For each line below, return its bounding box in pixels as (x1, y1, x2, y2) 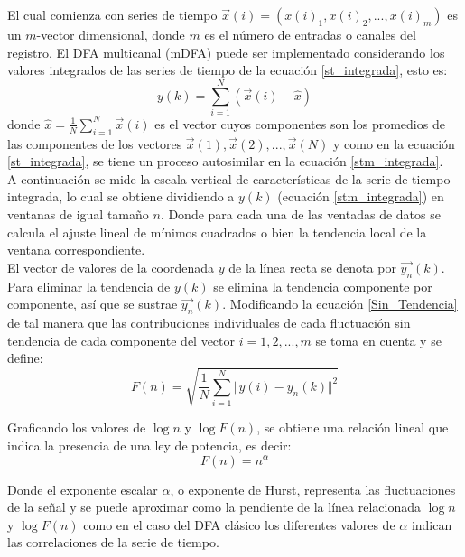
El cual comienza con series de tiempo (7, 5, 218, 23)
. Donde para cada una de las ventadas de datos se (160, 205, 441, 224)
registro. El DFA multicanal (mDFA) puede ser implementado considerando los (7, 42, 445, 61)
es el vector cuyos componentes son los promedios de (154, 114, 445, 133)
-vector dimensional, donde (36, 25, 185, 43)
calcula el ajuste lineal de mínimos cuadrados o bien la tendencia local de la (7, 222, 427, 241)
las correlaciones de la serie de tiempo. (7, 533, 219, 552)
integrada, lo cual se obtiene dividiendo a (7, 187, 235, 206)
